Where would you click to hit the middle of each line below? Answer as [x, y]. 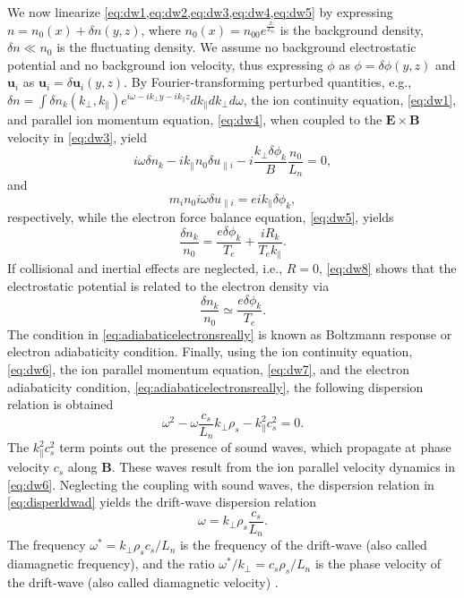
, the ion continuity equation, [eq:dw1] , [350, 99]
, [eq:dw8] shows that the [388, 268]
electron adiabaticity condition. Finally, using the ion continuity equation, [210, 351]
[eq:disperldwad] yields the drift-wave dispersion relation [162, 502]
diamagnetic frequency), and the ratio [111, 564]
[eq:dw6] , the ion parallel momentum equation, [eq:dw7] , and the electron [208, 369]
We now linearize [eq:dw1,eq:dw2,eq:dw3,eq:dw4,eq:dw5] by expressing [200, 12]
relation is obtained [60, 404]
